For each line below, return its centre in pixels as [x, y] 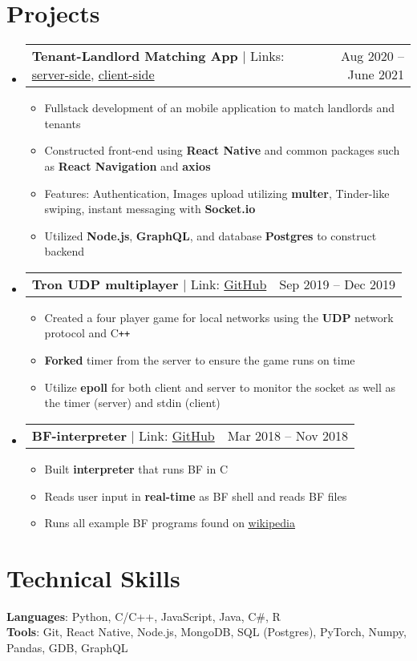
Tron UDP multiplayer [105, 284]
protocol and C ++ [87, 333]
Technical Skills [93, 577]
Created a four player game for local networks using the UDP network [219, 317]
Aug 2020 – [372, 56]
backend [64, 251]
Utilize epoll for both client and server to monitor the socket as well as [220, 387]
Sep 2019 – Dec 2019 [337, 284]
